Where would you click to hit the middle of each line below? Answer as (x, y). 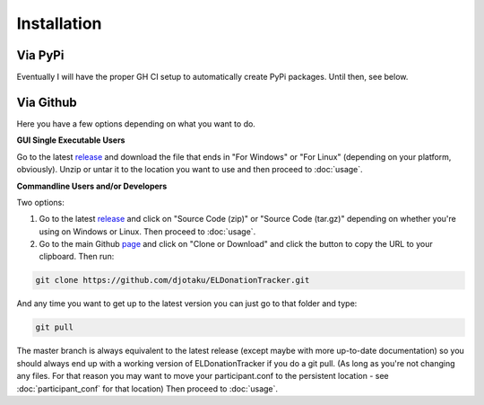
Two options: (40, 202)
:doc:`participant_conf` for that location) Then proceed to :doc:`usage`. (147, 388)
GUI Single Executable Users (71, 140)
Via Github (47, 102)
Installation (59, 23)
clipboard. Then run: (77, 257)
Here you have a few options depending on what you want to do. (136, 123)
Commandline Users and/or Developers (92, 186)
